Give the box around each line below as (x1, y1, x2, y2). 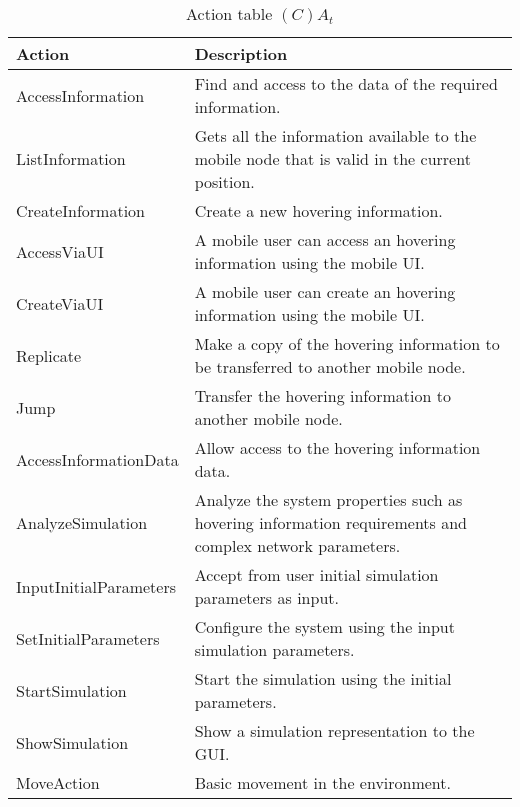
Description (194, 42, 288, 65)
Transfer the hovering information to (194, 384, 451, 407)
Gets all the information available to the (194, 124, 477, 147)
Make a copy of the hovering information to (194, 332, 500, 355)
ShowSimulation (16, 730, 129, 754)
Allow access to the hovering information (194, 436, 481, 459)
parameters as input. (194, 586, 339, 609)
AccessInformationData (16, 447, 179, 471)
